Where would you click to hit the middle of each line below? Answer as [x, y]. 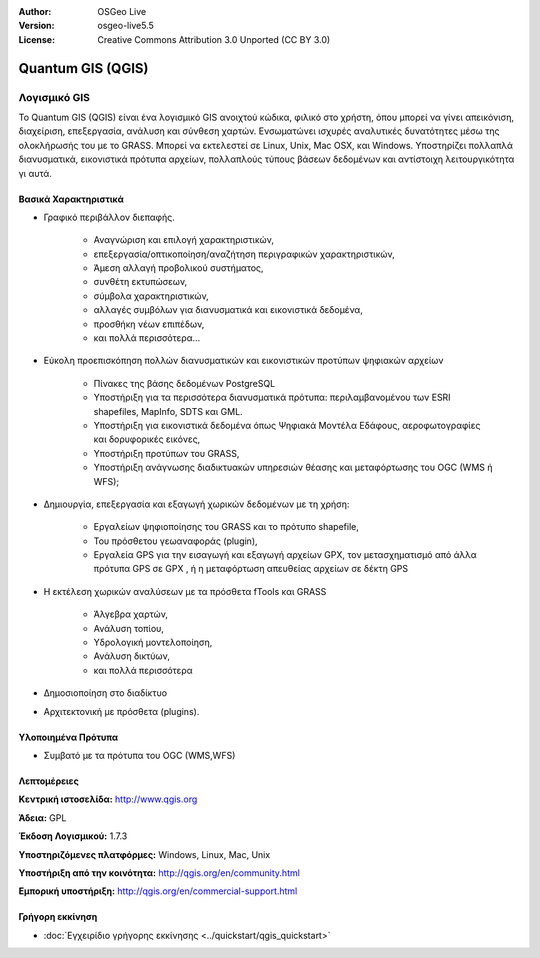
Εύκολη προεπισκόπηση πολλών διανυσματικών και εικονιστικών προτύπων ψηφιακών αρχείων [243, 361]
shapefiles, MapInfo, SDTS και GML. [168, 411]
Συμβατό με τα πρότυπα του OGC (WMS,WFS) [139, 755]
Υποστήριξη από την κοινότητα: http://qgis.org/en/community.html [159, 872]
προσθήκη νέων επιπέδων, [149, 324]
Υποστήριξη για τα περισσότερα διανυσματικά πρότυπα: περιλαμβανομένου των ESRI [272, 397]
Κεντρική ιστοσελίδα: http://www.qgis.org [108, 799]
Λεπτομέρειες [48, 781]
